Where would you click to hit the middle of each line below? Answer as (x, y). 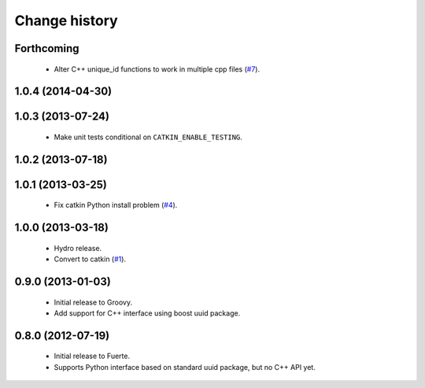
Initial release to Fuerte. (92, 356)
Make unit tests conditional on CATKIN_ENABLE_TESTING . (148, 137)
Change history (66, 20)
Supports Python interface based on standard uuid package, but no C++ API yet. (185, 367)
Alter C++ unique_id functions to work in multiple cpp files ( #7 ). (157, 69)
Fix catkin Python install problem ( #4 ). (116, 205)
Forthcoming (47, 48)
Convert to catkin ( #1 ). (90, 259)
